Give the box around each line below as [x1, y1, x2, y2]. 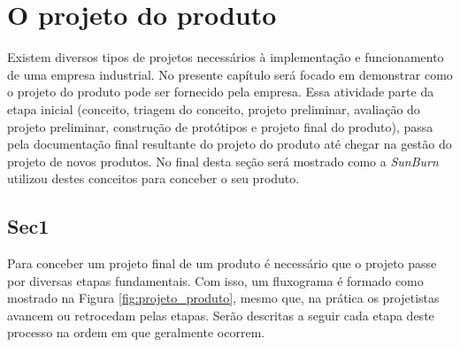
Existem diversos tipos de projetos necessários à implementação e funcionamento [7, 48, 444, 66]
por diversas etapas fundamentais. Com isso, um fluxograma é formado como [7, 271, 424, 289]
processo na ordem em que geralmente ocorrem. [7, 323, 265, 342]
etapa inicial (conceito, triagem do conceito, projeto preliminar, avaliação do [7, 99, 420, 118]
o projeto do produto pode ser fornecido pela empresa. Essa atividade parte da [7, 82, 434, 101]
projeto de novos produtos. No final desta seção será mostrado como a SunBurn [7, 151, 439, 170]
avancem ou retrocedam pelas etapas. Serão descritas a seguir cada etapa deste [7, 305, 434, 324]
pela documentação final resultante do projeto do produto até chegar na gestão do [7, 135, 452, 153]
